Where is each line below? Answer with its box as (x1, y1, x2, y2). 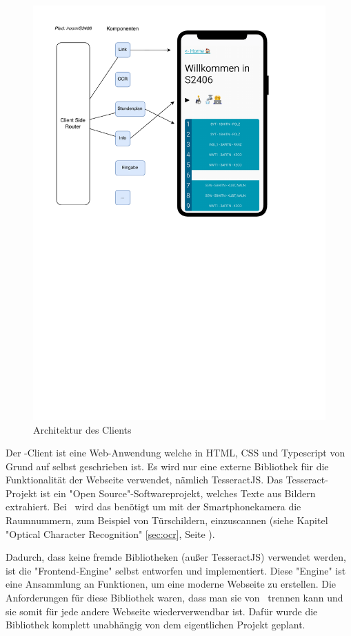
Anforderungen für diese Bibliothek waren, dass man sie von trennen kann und (6, 590, 343, 605)
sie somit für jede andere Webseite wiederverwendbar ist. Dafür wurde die (6, 604, 318, 618)
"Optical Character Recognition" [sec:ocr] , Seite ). (6, 526, 215, 541)
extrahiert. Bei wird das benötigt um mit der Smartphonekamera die (6, 499, 301, 514)
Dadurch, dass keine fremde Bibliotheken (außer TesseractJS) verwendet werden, (6, 550, 346, 564)
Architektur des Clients (33, 422, 132, 436)
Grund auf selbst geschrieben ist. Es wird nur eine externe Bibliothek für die (6, 459, 329, 473)
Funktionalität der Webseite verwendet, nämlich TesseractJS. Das (6, 472, 283, 487)
